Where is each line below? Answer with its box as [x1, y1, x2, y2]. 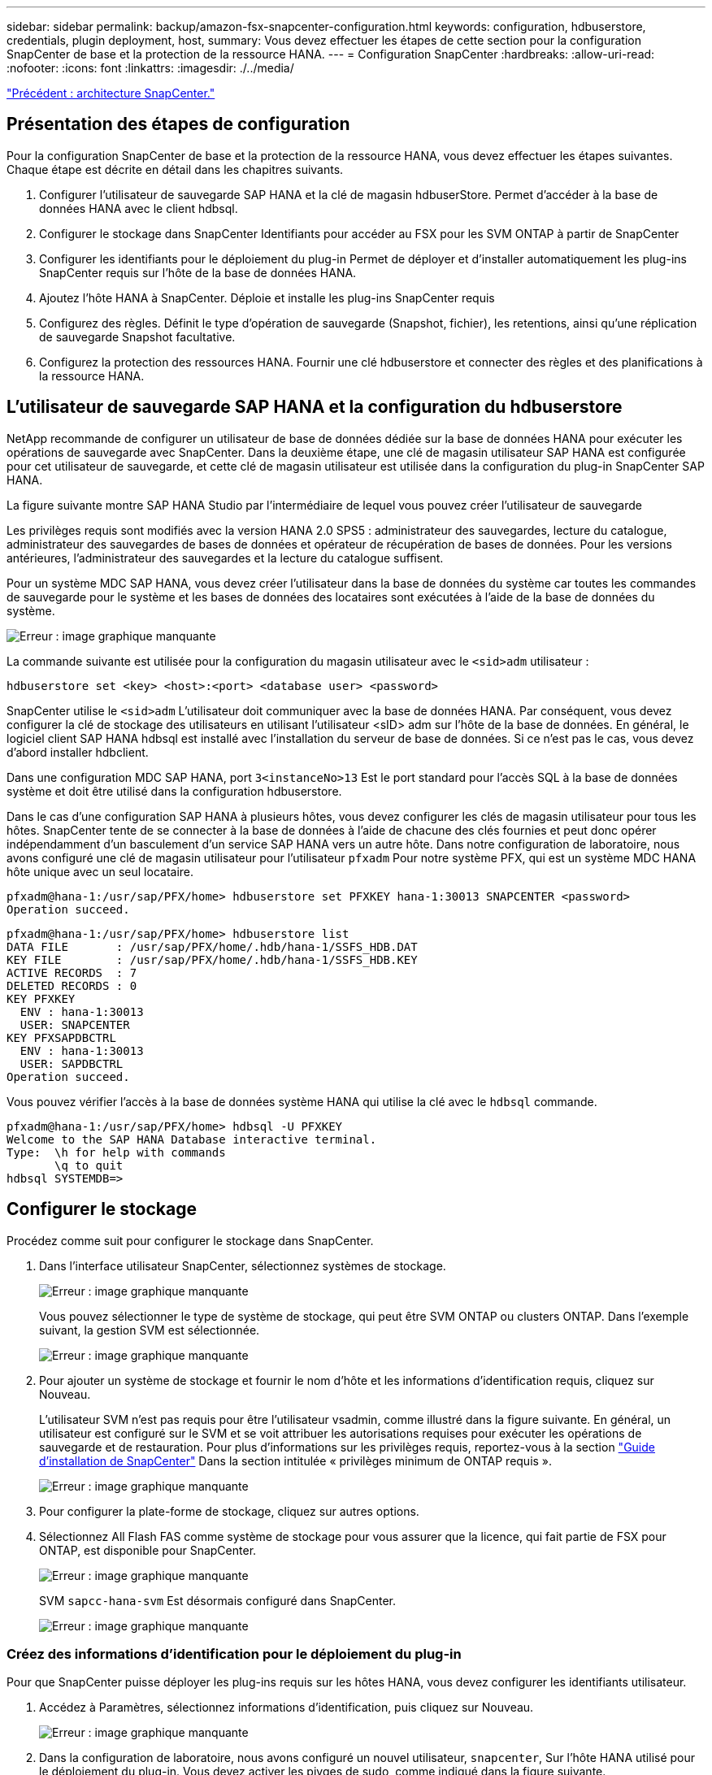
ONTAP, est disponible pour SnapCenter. [39, 1543, 257, 1557]
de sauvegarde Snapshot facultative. [39, 329, 236, 344]
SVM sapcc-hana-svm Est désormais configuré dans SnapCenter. [39, 1593, 397, 1608]
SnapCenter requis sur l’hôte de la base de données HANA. [39, 265, 357, 280]
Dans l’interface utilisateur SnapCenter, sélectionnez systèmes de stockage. [39, 1258, 446, 1273]
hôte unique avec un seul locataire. [7, 864, 194, 879]
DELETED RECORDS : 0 [7, 979, 137, 992]
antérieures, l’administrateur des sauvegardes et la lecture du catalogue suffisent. [7, 550, 444, 565]
